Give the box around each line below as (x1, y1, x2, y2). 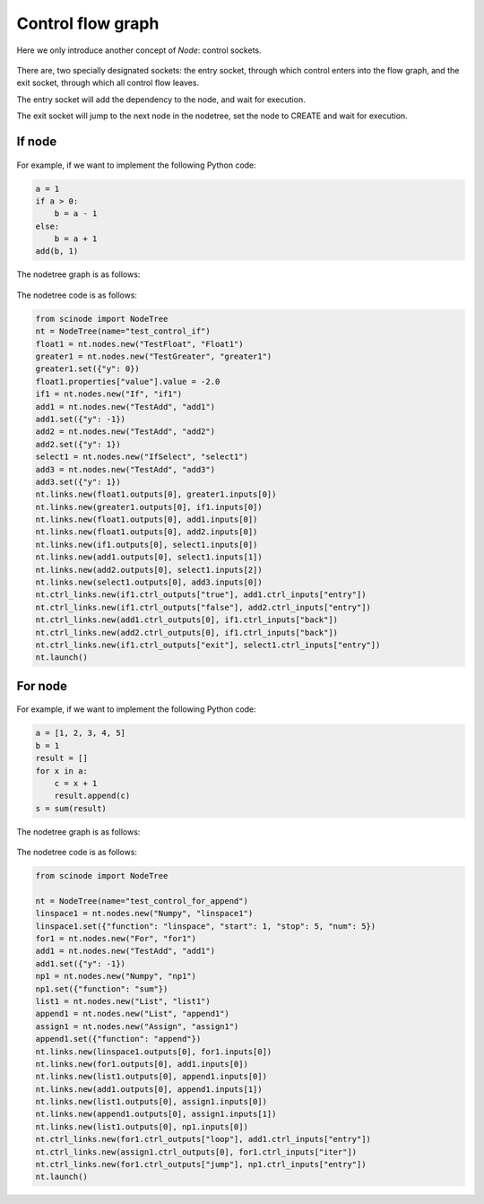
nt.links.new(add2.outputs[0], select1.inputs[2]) (35, 565, 264, 575)
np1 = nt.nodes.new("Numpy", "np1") (35, 971, 197, 982)
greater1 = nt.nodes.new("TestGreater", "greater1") (35, 351, 272, 361)
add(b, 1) (35, 247, 79, 256)
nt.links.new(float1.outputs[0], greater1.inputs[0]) (35, 489, 277, 499)
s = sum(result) (35, 803, 108, 813)
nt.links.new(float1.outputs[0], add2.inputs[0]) (35, 527, 258, 537)
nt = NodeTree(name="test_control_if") (35, 326, 211, 336)
